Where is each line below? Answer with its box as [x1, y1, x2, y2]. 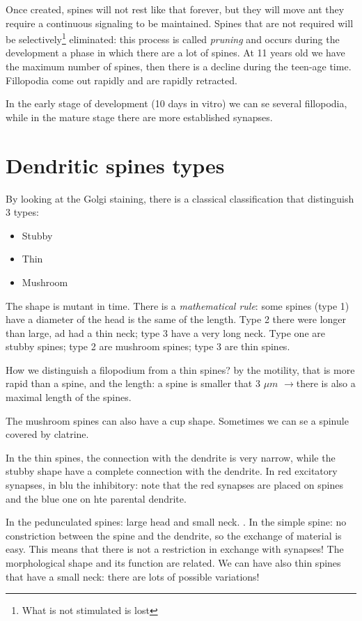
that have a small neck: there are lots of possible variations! [6, 569, 260, 583]
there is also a [296, 376, 356, 391]
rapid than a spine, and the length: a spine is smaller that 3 [6, 376, 260, 391]
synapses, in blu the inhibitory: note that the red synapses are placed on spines [6, 478, 343, 492]
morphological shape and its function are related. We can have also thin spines [6, 556, 341, 569]
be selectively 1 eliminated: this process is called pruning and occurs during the [6, 30, 340, 46]
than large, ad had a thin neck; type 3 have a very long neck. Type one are [6, 325, 325, 340]
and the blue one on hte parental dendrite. [6, 491, 187, 505]
